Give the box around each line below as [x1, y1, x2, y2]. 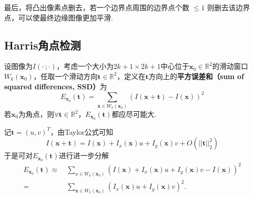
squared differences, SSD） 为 [4, 81, 107, 91]
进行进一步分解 [59, 150, 109, 161]
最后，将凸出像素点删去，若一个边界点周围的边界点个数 [4, 2, 189, 12]
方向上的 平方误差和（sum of [149, 70, 244, 81]
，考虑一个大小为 [57, 61, 114, 71]
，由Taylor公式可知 [50, 126, 114, 137]
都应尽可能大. [111, 109, 157, 119]
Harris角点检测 [4, 37, 81, 53]
